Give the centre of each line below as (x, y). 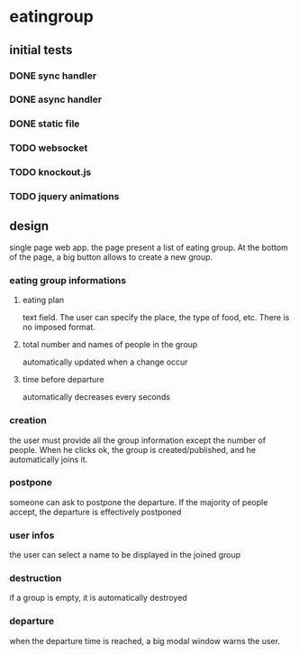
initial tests (41, 50)
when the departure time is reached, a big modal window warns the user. (145, 641)
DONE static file (45, 124)
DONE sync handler (53, 76)
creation (28, 420)
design (29, 226)
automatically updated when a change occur (105, 362)
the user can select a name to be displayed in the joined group (125, 555)
